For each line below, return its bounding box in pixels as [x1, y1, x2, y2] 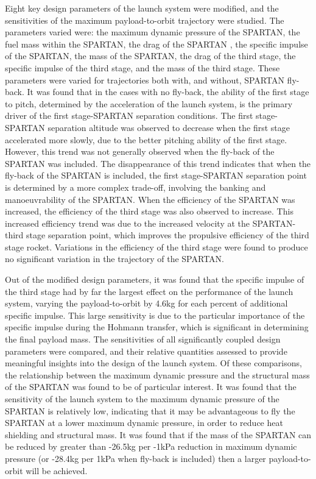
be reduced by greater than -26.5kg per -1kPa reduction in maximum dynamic [5, 440, 297, 453]
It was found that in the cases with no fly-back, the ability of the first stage [27, 85, 309, 98]
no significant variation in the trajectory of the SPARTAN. [5, 252, 224, 265]
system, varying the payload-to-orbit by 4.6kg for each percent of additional [5, 297, 288, 310]
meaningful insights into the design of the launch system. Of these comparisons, [5, 357, 302, 369]
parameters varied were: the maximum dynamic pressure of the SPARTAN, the [5, 26, 300, 38]
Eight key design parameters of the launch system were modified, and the [5, 2, 279, 14]
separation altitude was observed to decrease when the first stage [47, 121, 290, 133]
